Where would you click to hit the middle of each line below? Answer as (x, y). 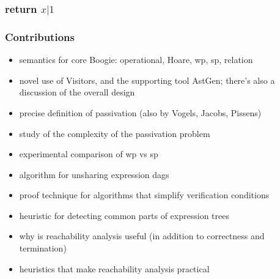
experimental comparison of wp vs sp (89, 154)
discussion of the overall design (77, 92)
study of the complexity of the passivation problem (115, 133)
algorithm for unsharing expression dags (94, 174)
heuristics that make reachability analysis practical (114, 268)
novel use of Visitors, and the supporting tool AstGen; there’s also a (147, 80)
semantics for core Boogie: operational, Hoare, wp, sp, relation (136, 60)
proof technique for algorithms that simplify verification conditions (144, 195)
